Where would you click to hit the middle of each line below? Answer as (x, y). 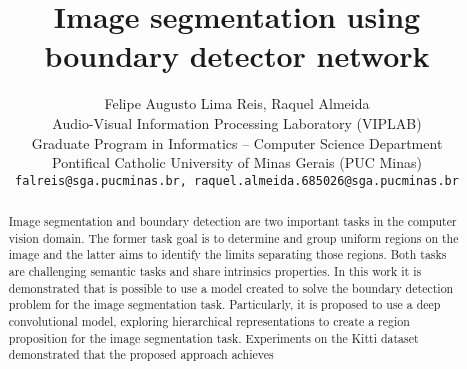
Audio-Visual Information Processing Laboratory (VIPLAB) (237, 122)
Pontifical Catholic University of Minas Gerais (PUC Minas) (237, 162)
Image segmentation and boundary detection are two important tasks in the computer (232, 221)
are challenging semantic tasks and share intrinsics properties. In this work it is (215, 271)
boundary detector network (237, 55)
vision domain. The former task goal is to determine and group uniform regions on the (233, 237)
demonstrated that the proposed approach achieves (141, 354)
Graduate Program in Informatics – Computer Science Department (237, 142)
